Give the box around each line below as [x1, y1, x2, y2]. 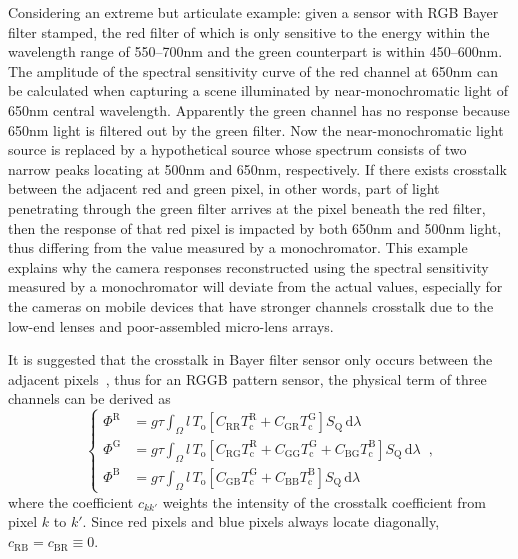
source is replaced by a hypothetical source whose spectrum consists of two [8, 139, 467, 160]
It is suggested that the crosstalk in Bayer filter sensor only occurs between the [8, 349, 493, 370]
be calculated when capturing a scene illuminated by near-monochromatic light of [8, 80, 508, 101]
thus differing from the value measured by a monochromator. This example [8, 237, 468, 258]
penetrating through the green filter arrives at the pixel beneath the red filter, [8, 197, 486, 218]
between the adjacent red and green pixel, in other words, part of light [8, 178, 440, 199]
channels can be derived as [8, 388, 171, 409]
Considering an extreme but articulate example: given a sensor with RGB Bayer [8, 2, 499, 22]
